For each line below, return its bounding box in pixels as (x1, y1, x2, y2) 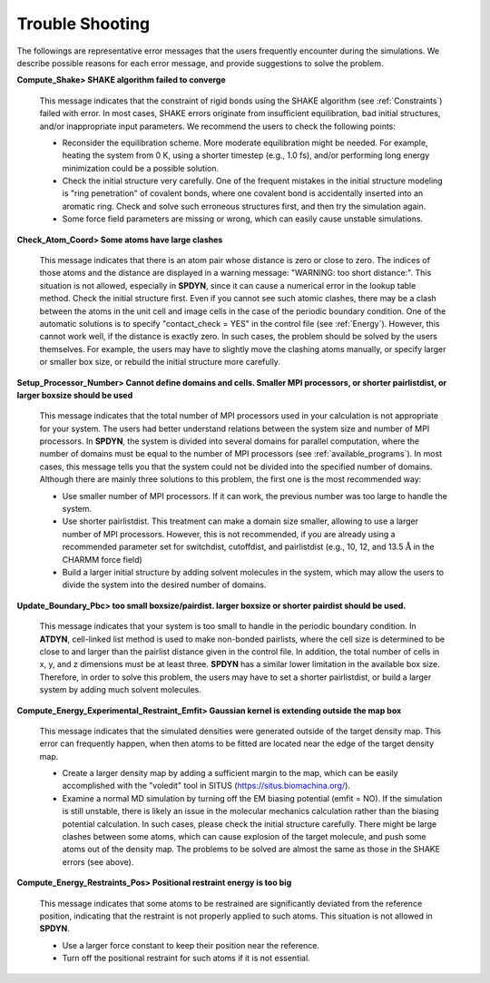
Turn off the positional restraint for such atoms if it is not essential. (62, 953, 310, 964)
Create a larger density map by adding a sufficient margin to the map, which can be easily (62, 768, 398, 779)
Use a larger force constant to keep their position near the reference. (62, 939, 319, 950)
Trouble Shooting (16, 14, 151, 34)
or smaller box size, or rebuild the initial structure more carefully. (39, 357, 281, 368)
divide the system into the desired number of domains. (62, 579, 267, 590)
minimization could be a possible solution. (62, 162, 220, 173)
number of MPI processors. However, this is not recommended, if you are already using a (62, 528, 396, 539)
